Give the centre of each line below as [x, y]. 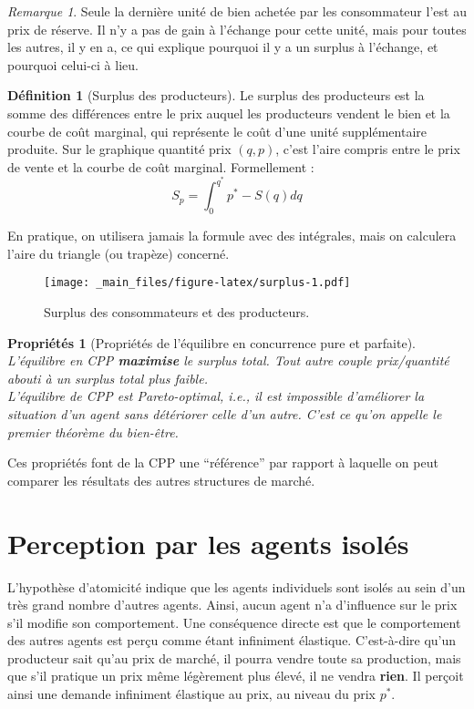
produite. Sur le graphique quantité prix [119, 149]
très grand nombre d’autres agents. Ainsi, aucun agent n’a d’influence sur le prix [232, 605]
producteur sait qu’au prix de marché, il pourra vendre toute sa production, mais [234, 658]
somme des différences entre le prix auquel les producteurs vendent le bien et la [229, 113]
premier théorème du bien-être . [93, 432]
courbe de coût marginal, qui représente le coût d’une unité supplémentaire [217, 131]
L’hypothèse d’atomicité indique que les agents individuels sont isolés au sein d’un [237, 586]
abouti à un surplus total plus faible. [108, 378]
